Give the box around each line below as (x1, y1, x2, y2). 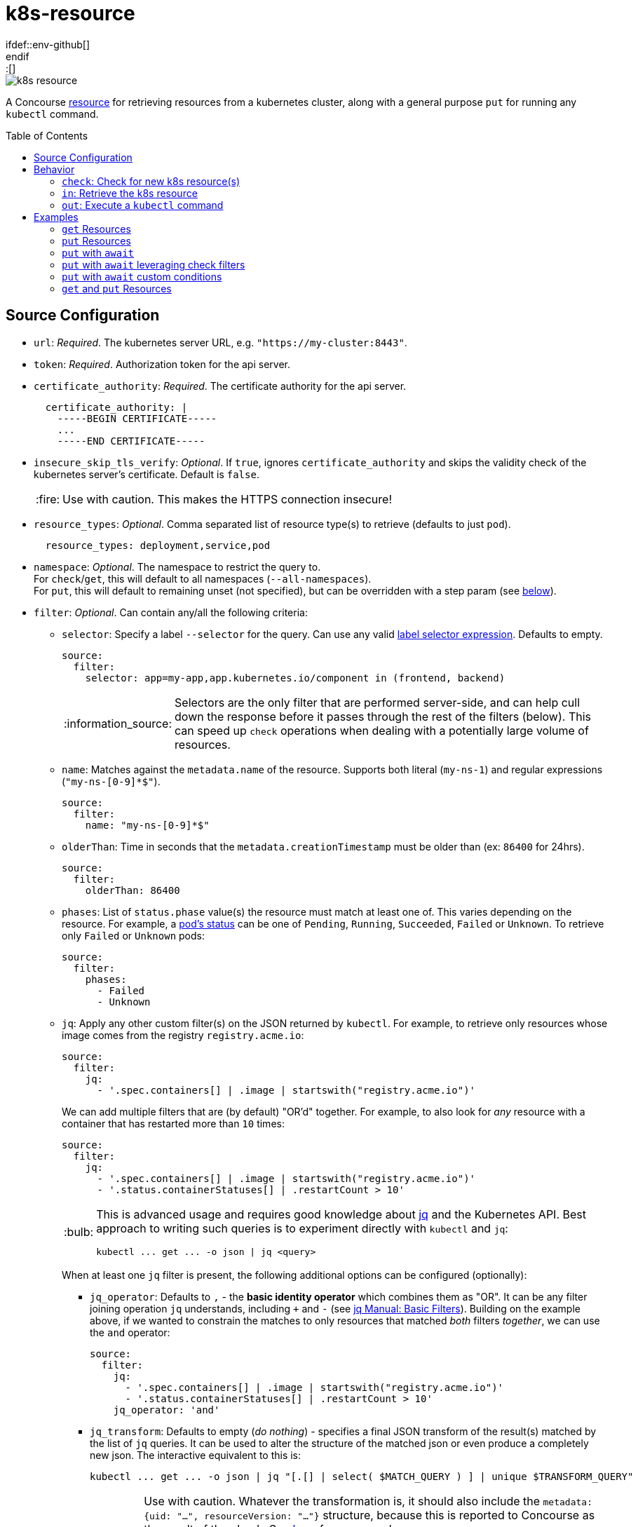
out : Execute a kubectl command (62, 198, 224, 211)
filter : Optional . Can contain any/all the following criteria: (34, 606, 308, 618)
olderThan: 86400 (85, 884, 180, 896)
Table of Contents (6, 129, 88, 142)
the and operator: (90, 1326, 170, 1338)
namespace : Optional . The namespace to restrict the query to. (34, 560, 321, 573)
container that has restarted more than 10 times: (62, 1117, 285, 1129)
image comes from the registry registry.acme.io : (62, 1029, 304, 1041)
